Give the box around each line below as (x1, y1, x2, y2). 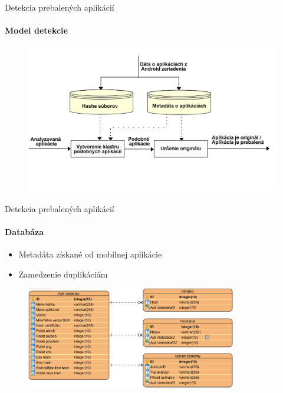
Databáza (5, 225, 44, 237)
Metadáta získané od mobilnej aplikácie (18, 248, 162, 260)
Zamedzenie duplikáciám (18, 267, 108, 280)
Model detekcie (5, 24, 68, 37)
